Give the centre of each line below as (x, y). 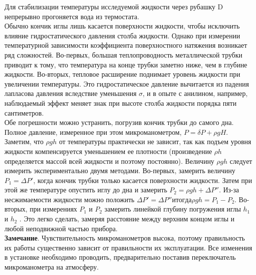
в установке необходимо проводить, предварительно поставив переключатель (120, 257)
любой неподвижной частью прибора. (61, 228)
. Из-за (229, 190)
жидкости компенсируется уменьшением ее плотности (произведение (108, 151)
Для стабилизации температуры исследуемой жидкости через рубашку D (114, 6)
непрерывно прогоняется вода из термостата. (72, 16)
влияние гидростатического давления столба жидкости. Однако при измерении (122, 35)
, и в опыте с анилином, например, (195, 93)
